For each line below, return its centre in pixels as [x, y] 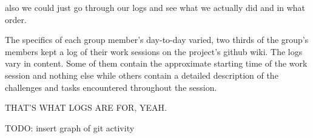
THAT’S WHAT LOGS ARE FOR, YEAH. [86, 107]
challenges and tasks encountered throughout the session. [111, 87]
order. [16, 19]
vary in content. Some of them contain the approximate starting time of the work [156, 63]
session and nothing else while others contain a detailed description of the [142, 75]
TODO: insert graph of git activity [70, 127]
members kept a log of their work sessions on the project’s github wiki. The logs [154, 51]
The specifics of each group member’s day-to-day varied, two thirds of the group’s [157, 40]
